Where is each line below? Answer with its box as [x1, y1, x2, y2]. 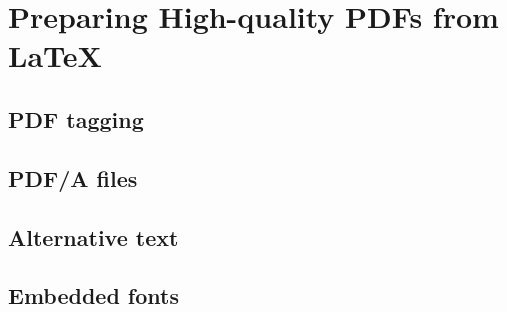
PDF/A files [8, 162, 138, 193]
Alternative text [8, 221, 179, 252]
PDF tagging [8, 103, 144, 134]
